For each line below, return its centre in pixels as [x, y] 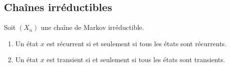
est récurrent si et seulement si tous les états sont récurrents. [137, 43]
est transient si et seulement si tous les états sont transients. [136, 59]
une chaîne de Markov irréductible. [92, 27]
